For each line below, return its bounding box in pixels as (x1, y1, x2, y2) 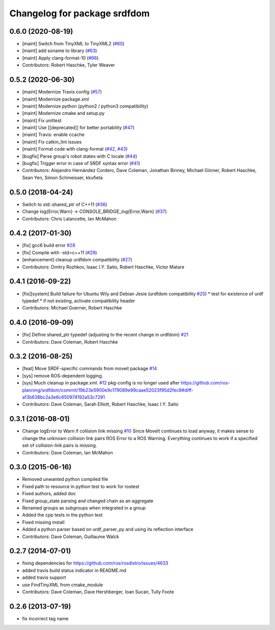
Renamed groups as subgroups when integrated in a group (22, 504, 146, 511)
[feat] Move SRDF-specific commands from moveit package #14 (22, 366, 157, 372)
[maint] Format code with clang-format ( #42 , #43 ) (22, 146, 128, 152)
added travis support (22, 574, 66, 580)
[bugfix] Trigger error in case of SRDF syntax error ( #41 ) (22, 160, 141, 166)
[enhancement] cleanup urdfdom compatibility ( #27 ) (22, 257, 132, 263)
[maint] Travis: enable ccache (22, 132, 85, 138)
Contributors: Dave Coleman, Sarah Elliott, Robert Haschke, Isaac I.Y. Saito (22, 401, 179, 407)
